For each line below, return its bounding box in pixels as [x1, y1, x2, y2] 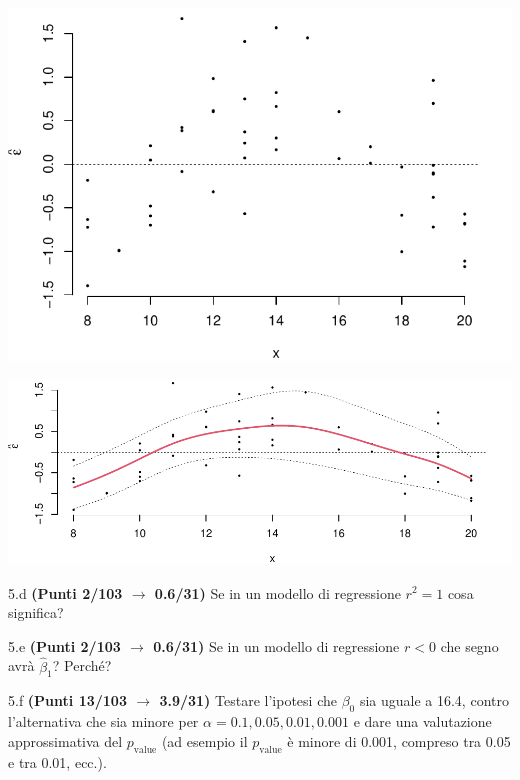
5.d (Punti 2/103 [8, 582, 123, 603]
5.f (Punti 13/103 [8, 690, 127, 711]
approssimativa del [8, 730, 123, 751]
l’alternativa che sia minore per [8, 711, 199, 732]
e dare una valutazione [353, 711, 492, 732]
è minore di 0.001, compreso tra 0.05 [287, 730, 511, 751]
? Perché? [52, 655, 112, 676]
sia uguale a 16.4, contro [359, 690, 509, 711]
